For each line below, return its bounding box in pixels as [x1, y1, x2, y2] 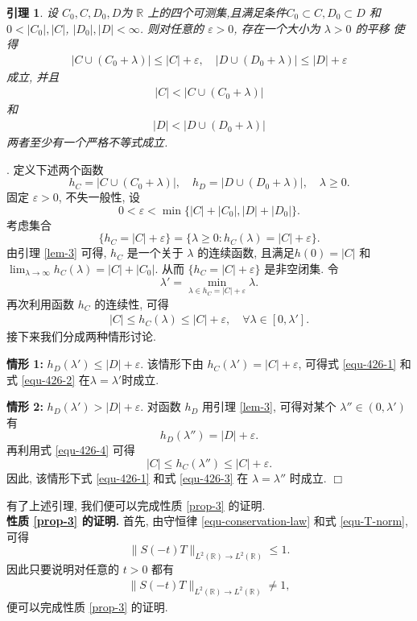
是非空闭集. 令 [264, 260, 339, 277]
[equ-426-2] [21, 371, 76, 387]
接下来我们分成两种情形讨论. [6, 328, 156, 345]
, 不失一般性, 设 [58, 188, 140, 205]
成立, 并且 [6, 68, 60, 85]
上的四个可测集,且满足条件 [147, 4, 287, 20]
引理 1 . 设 [6, 4, 58, 20]
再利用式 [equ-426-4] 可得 [6, 441, 135, 458]
